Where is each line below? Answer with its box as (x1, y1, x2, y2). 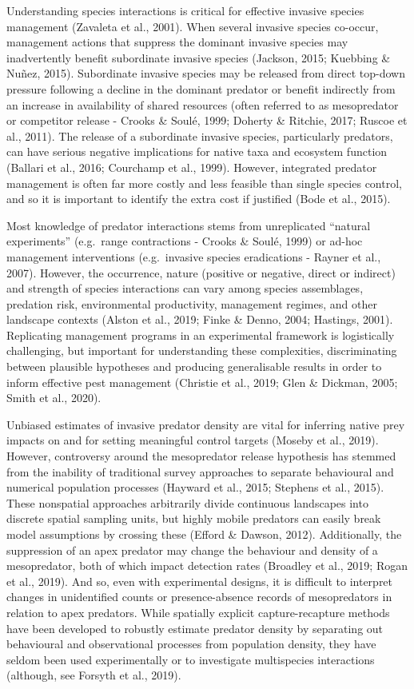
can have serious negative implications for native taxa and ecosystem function (6, 143, 388, 160)
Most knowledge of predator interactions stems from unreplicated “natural (6, 217, 371, 233)
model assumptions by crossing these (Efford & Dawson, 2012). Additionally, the (6, 526, 402, 542)
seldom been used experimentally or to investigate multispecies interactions (6, 651, 375, 667)
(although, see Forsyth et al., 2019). (6, 667, 181, 683)
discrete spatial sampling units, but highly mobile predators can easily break (6, 510, 381, 527)
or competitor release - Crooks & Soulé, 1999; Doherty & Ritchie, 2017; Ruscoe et (6, 112, 408, 129)
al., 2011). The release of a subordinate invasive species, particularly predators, (6, 127, 393, 144)
